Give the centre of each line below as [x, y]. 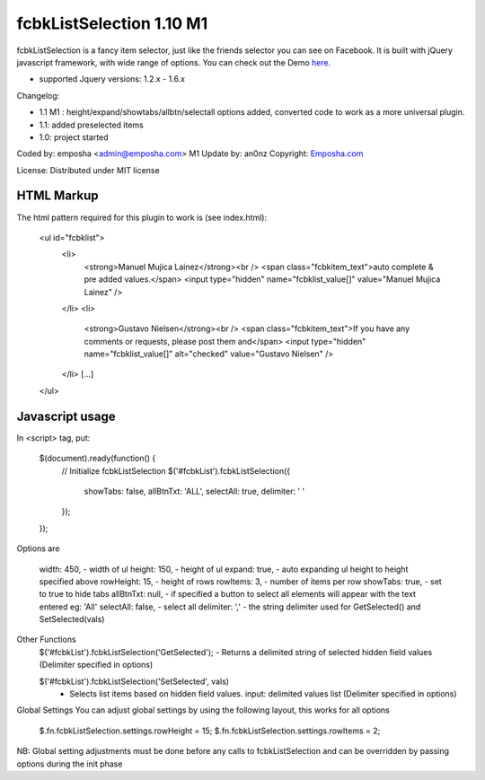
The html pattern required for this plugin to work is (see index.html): [142, 217]
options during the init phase [70, 764]
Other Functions [46, 640]
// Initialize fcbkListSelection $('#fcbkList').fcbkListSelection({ [176, 470]
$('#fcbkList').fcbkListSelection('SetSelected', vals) [134, 681]
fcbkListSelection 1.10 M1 [112, 23]
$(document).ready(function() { [97, 459]
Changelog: [38, 95]
